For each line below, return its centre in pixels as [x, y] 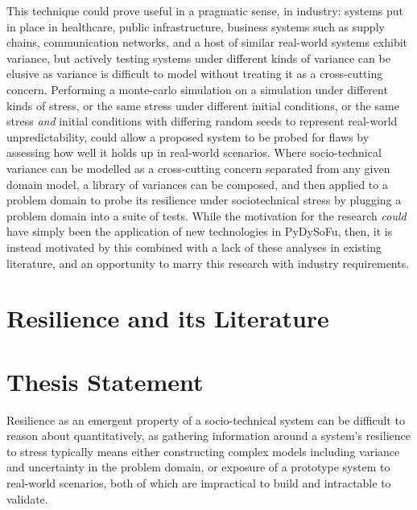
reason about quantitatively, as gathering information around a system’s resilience [208, 436]
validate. [27, 498]
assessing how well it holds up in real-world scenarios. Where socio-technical [194, 152]
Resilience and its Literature [168, 318]
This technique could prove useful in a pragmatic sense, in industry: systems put [205, 10]
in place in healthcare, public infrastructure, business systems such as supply [196, 26]
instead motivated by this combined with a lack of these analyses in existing [194, 247]
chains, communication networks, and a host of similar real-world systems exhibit [207, 42]
